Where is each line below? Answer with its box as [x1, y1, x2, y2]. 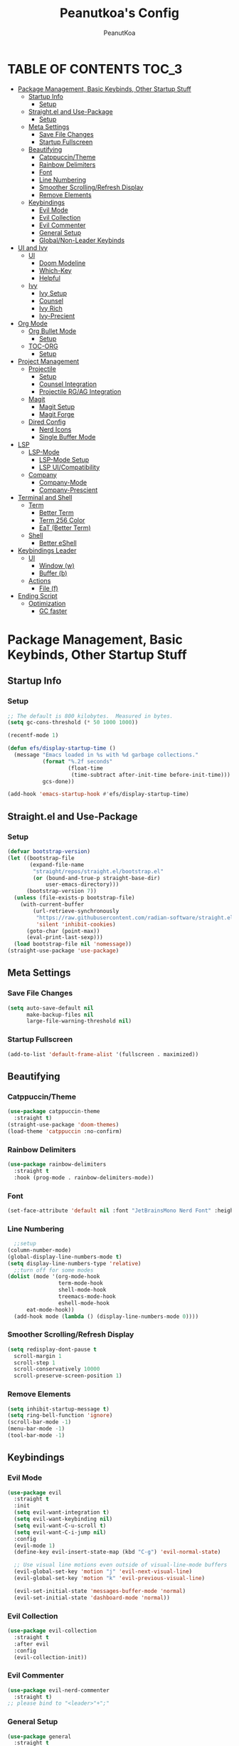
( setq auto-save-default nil [7, 1004, 94, 1012]
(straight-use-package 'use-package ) [7, 947, 119, 955]
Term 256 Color [38, 516, 85, 524]
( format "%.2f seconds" [42, 758, 113, 765]
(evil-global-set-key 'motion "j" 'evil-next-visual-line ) [14, 1568, 193, 1575]
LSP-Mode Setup [38, 455, 90, 464]
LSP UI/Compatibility [38, 463, 100, 471]
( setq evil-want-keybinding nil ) [14, 1515, 113, 1523]
